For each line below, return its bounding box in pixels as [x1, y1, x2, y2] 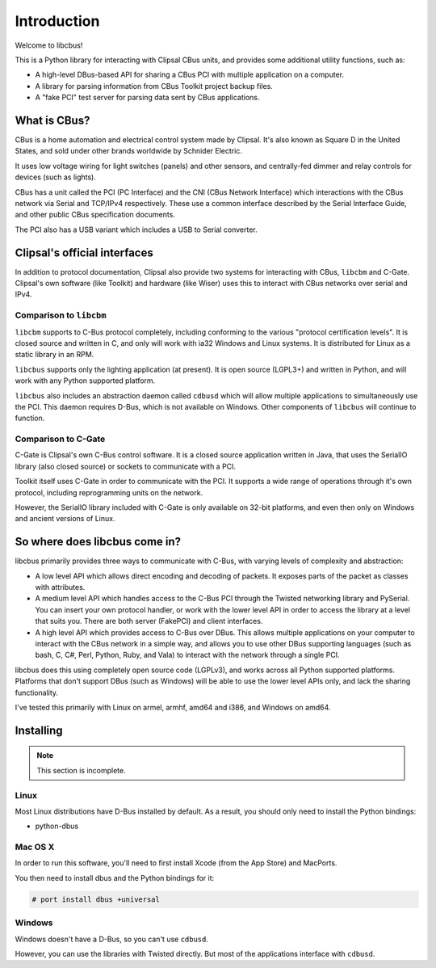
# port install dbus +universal [31, 894, 161, 904]
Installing [15, 723, 64, 737]
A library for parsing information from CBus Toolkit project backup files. [35, 81, 274, 90]
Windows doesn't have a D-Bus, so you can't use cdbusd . [15, 934, 209, 944]
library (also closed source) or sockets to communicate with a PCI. [15, 461, 237, 471]
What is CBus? [15, 113, 90, 127]
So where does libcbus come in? [15, 535, 182, 549]
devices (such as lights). [15, 172, 97, 182]
